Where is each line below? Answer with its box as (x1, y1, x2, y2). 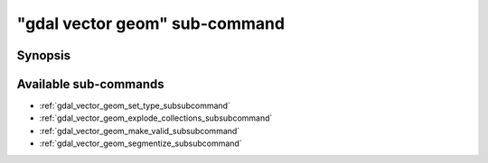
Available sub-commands (16, 77, 164, 92)
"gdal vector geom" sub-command (16, 14, 285, 33)
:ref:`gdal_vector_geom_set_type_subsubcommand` (39, 100, 230, 112)
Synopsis (16, 48, 71, 63)
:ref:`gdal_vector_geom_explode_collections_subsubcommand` (39, 113, 273, 123)
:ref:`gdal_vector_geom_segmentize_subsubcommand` (39, 138, 243, 149)
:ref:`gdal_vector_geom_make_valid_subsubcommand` (39, 125, 240, 136)
